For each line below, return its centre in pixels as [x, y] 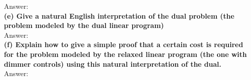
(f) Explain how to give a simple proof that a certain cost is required [124, 44]
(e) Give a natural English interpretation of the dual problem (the [119, 15]
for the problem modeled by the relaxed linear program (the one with [125, 54]
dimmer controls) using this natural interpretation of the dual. [113, 64]
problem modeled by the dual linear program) [84, 25]
